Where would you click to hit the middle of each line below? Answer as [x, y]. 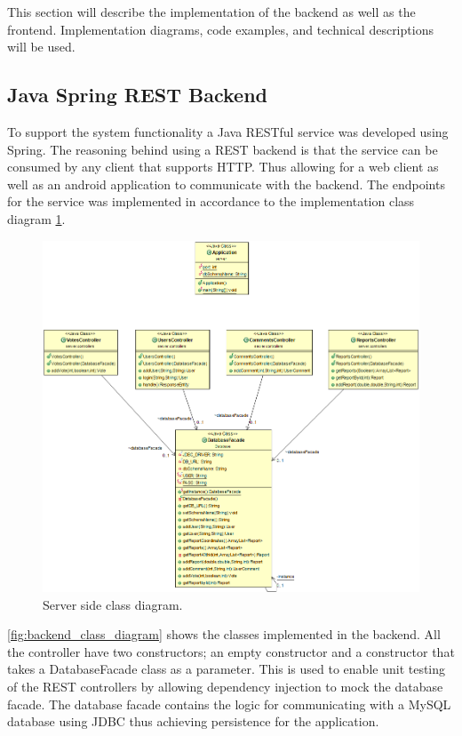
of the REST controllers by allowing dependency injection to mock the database [225, 686]
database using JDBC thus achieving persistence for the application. [193, 721]
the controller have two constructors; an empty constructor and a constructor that [231, 651]
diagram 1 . [36, 218]
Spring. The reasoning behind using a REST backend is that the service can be [223, 149]
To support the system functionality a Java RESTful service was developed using [228, 131]
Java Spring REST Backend [137, 95]
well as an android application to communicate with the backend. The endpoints [226, 184]
